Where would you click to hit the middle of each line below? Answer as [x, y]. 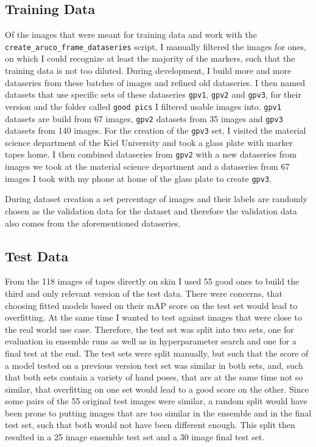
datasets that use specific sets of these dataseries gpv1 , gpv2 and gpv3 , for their [153, 94]
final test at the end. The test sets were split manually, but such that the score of [157, 353]
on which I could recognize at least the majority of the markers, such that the [150, 58]
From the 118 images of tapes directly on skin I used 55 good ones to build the [152, 281]
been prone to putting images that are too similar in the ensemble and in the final [158, 412]
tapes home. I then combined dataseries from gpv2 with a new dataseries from [151, 154]
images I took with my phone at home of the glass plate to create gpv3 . [138, 178]
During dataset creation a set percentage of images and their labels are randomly [156, 199]
